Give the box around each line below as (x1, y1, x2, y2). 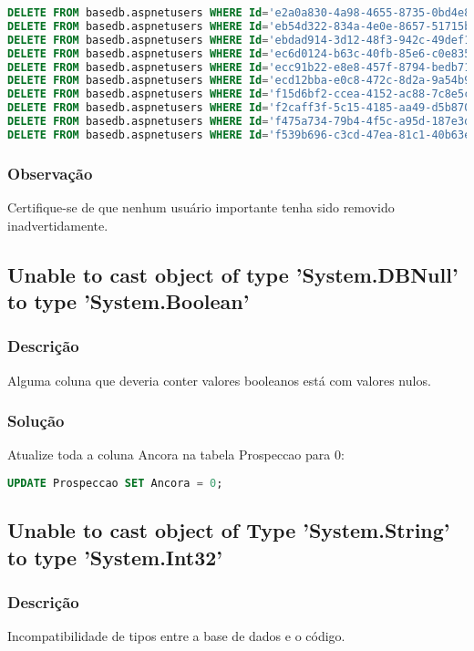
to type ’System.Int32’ (7, 542, 222, 571)
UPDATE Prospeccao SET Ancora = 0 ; (7, 476, 223, 490)
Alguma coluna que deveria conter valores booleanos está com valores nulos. (7, 370, 431, 389)
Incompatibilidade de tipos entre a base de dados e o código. (7, 626, 345, 646)
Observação (7, 161, 93, 184)
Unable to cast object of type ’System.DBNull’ (7, 260, 459, 288)
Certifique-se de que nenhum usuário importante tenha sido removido (7, 197, 395, 216)
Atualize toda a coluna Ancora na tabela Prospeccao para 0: (7, 445, 345, 464)
